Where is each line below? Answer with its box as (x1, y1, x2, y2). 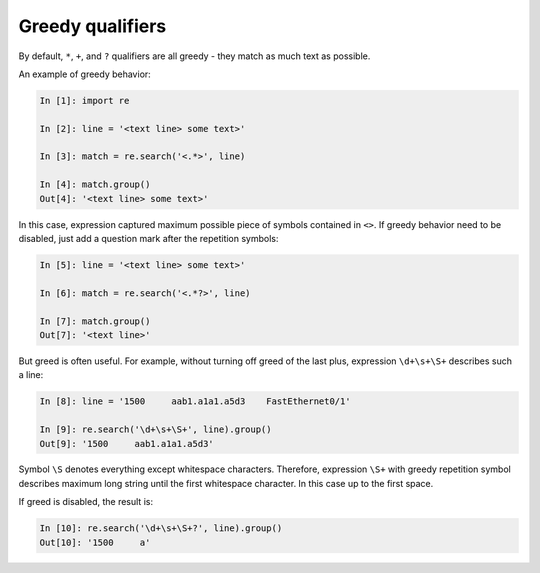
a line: (18, 369, 44, 381)
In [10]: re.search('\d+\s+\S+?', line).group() (39, 523, 283, 534)
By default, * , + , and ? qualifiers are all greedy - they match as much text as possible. (18, 50, 371, 62)
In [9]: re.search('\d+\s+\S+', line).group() (39, 424, 272, 435)
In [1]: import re (39, 95, 130, 106)
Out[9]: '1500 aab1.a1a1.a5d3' (39, 438, 214, 449)
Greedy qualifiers (18, 15, 167, 37)
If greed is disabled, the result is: (18, 496, 154, 508)
